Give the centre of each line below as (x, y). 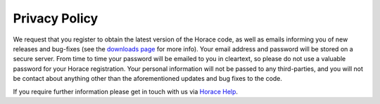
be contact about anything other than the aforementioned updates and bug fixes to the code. (148, 79)
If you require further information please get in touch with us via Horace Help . (126, 91)
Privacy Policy (56, 18)
